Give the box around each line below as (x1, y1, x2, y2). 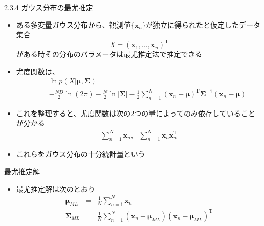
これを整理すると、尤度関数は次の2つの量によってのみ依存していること (16, 107, 255, 118)
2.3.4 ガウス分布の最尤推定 (4, 2, 93, 12)
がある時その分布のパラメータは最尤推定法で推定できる (16, 49, 203, 59)
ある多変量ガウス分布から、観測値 (16, 19, 131, 30)
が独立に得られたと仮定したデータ (145, 19, 260, 30)
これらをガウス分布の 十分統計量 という (16, 149, 145, 160)
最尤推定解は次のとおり (16, 183, 95, 194)
